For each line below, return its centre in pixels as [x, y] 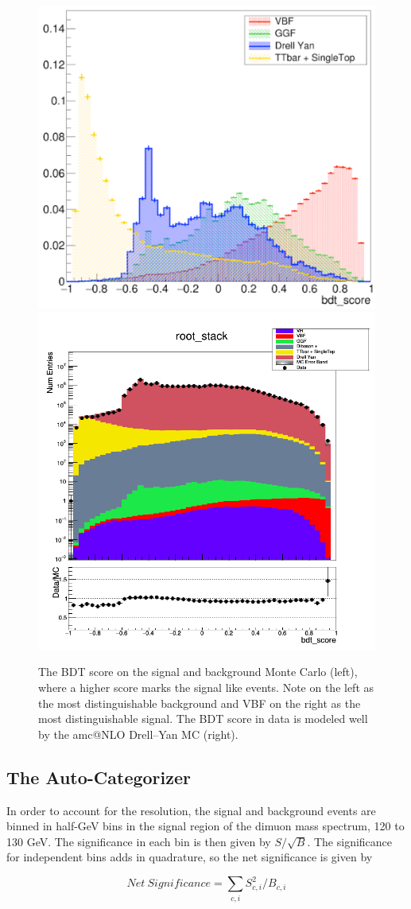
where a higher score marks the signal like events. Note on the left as [206, 688]
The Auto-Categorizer [99, 777]
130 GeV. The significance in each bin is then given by [139, 841]
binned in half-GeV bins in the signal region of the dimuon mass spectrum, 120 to [205, 826]
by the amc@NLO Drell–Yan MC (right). [138, 734]
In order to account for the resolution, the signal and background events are [191, 810]
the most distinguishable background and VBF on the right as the [200, 703]
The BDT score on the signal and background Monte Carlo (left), [198, 672]
